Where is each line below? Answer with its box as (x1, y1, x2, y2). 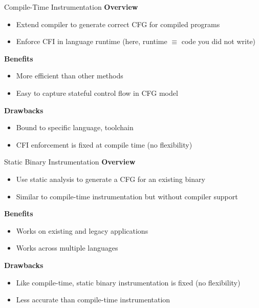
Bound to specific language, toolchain (16, 122, 134, 133)
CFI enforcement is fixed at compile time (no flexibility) (16, 139, 192, 150)
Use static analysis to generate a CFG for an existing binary (16, 173, 205, 184)
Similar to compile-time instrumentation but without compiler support (16, 191, 238, 201)
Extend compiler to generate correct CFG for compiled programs (16, 18, 220, 29)
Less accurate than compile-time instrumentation (16, 294, 170, 305)
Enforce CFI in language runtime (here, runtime (16, 36, 167, 47)
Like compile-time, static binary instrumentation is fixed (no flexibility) (16, 277, 241, 288)
